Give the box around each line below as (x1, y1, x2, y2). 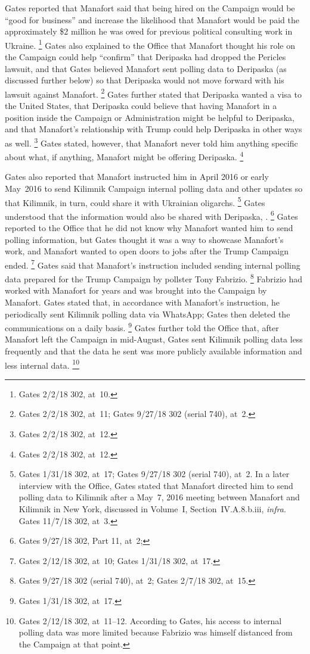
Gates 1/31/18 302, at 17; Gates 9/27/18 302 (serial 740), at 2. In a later (18, 468, 290, 480)
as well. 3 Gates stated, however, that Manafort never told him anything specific (5, 135, 298, 149)
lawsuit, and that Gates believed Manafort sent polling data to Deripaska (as (5, 62, 287, 74)
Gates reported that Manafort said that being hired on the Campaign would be (5, 2, 295, 14)
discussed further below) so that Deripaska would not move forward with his (5, 74, 284, 86)
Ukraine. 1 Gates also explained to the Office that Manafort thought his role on (5, 37, 295, 51)
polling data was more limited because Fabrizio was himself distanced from (18, 626, 293, 639)
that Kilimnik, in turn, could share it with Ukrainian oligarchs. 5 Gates (5, 194, 265, 208)
